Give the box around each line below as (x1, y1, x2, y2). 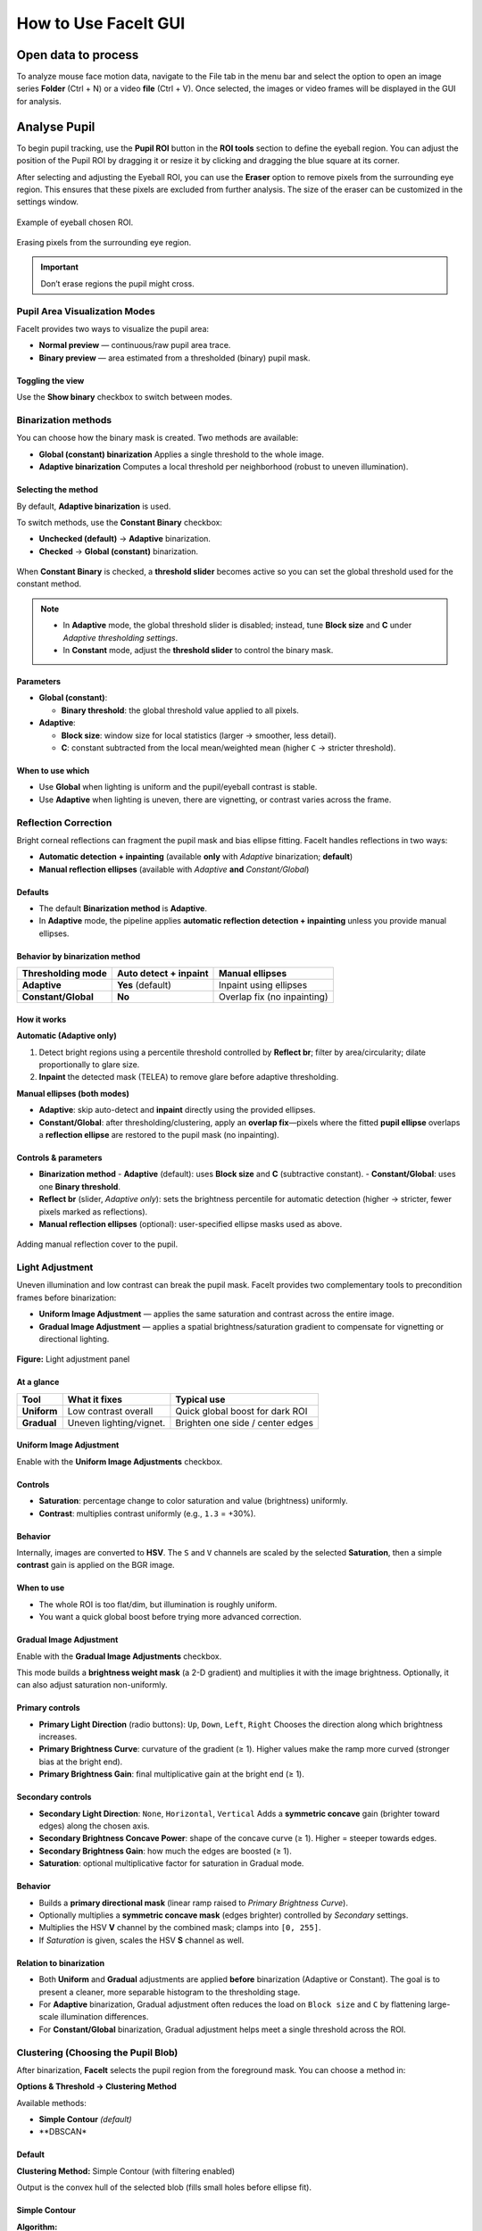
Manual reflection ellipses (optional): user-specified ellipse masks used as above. (38, 1218, 343, 1229)
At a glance (16, 1377, 60, 1388)
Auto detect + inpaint (116, 967, 209, 980)
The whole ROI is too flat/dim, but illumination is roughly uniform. (38, 1598, 278, 1610)
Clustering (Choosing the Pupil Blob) (16, 2046, 179, 2059)
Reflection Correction (16, 817, 112, 829)
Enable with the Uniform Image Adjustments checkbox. (16, 1456, 223, 1467)
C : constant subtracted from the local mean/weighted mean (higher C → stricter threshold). (61, 742, 396, 753)
